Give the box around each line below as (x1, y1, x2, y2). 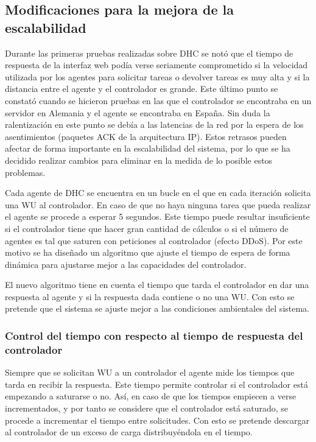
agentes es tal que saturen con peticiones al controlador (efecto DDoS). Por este (5, 234, 303, 247)
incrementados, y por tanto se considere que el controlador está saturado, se (5, 401, 288, 414)
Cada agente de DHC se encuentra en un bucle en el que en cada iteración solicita (5, 186, 311, 199)
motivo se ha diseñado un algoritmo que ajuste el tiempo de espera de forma (5, 246, 290, 259)
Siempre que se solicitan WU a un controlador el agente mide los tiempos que (5, 366, 295, 379)
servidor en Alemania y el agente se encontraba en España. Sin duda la (5, 106, 270, 119)
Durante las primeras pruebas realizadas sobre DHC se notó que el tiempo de (5, 46, 293, 59)
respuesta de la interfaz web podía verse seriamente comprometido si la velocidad (5, 58, 308, 71)
